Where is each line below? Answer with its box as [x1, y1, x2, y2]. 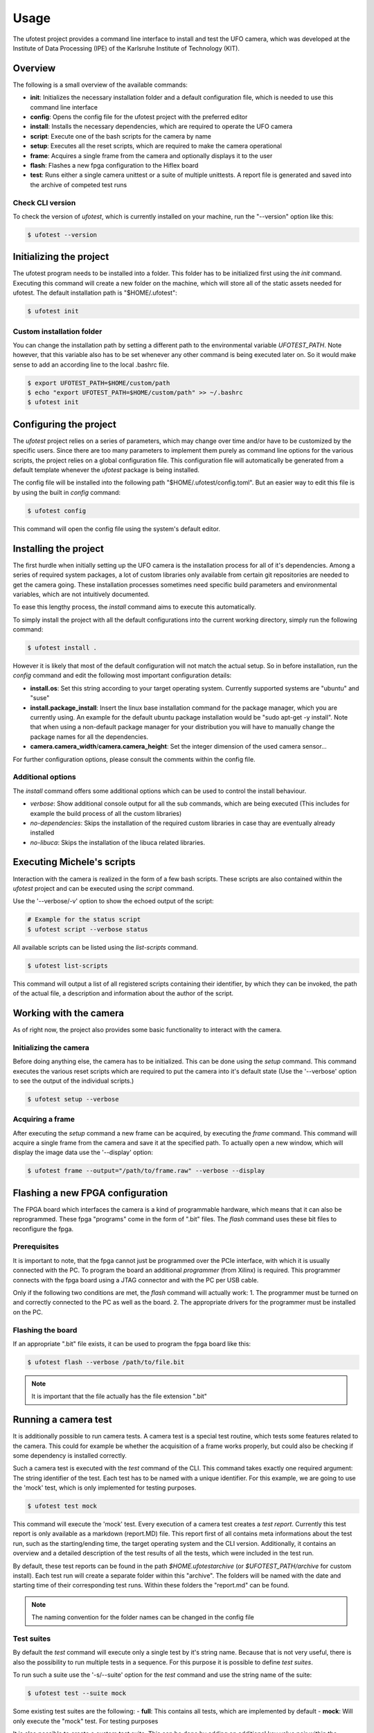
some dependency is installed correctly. [12, 1451, 127, 1459]
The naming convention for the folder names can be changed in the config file [31, 1613, 254, 1621]
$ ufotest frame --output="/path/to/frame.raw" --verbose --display [27, 1167, 265, 1175]
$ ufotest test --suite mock [27, 1689, 127, 1698]
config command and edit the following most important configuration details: [12, 671, 232, 679]
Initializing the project [12, 251, 109, 263]
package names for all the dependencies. [30, 732, 149, 741]
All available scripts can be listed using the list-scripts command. [12, 943, 199, 951]
